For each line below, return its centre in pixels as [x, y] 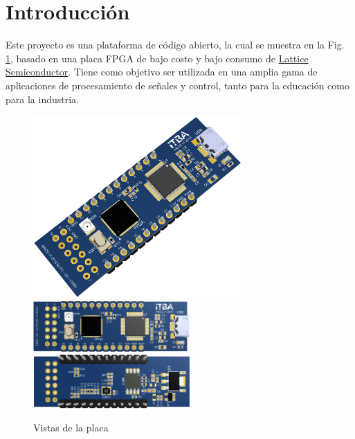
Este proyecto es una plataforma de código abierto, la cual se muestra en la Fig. [175, 45]
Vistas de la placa [71, 428]
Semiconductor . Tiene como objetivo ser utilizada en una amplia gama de [162, 72]
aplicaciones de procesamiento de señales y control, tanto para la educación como [177, 85]
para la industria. [42, 99]
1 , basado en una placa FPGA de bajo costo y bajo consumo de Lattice [157, 58]
